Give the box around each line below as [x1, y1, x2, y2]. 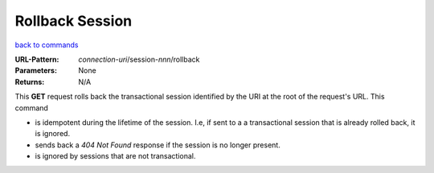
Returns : [14, 77, 45, 86]
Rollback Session [14, 12, 133, 30]
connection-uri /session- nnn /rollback [78, 54, 200, 64]
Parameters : [14, 66, 58, 75]
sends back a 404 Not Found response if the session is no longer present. [35, 140, 280, 150]
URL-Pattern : [14, 54, 59, 64]
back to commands [14, 40, 79, 50]
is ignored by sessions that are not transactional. [35, 151, 196, 161]
